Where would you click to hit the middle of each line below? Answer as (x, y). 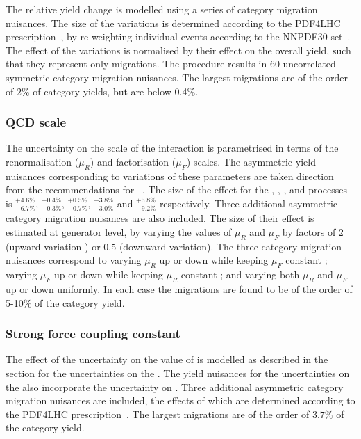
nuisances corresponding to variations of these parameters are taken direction (170, 176)
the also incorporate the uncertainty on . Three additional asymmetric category (175, 386)
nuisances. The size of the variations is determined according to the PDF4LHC (173, 23)
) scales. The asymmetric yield (251, 161)
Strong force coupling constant (93, 334)
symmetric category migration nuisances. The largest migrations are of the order (177, 77)
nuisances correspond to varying (74, 260)
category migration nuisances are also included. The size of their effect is (160, 218)
